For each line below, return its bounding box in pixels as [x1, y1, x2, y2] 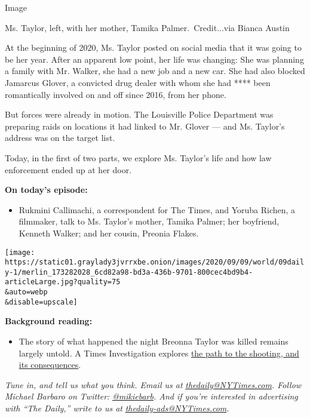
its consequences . [19, 358, 81, 371]
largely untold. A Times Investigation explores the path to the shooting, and [19, 346, 299, 359]
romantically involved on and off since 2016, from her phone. [5, 88, 226, 100]
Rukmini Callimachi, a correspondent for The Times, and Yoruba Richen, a [19, 203, 296, 216]
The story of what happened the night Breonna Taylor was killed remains [19, 335, 288, 348]
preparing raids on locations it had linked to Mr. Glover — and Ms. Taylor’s [5, 119, 285, 132]
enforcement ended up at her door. [5, 163, 132, 176]
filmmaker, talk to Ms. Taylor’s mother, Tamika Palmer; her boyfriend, [19, 215, 280, 228]
